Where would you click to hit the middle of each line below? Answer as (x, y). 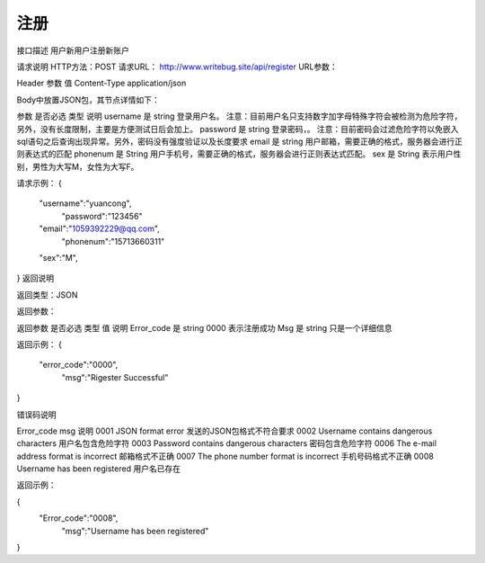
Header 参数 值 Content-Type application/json (101, 83)
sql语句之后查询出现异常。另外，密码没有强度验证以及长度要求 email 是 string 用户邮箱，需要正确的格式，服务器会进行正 (239, 141)
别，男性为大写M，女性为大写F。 (78, 166)
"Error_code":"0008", (79, 518)
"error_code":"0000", (79, 365)
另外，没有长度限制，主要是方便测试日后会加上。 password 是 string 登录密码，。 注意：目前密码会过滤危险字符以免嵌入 (238, 129)
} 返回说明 (35, 278)
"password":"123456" (102, 216)
